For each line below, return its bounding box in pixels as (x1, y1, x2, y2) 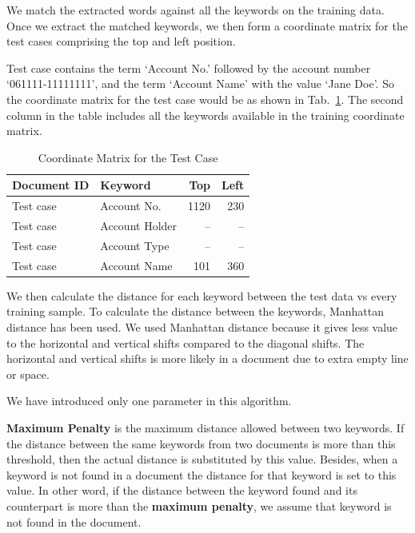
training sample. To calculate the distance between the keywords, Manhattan (6, 303, 385, 320)
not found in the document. (6, 513, 142, 530)
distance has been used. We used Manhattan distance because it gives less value (6, 319, 398, 335)
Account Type (100, 237, 170, 253)
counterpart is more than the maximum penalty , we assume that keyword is (6, 497, 392, 514)
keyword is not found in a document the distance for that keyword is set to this (6, 466, 397, 483)
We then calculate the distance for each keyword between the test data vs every (6, 287, 397, 304)
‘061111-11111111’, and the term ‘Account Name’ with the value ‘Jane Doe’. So (6, 75, 394, 92)
